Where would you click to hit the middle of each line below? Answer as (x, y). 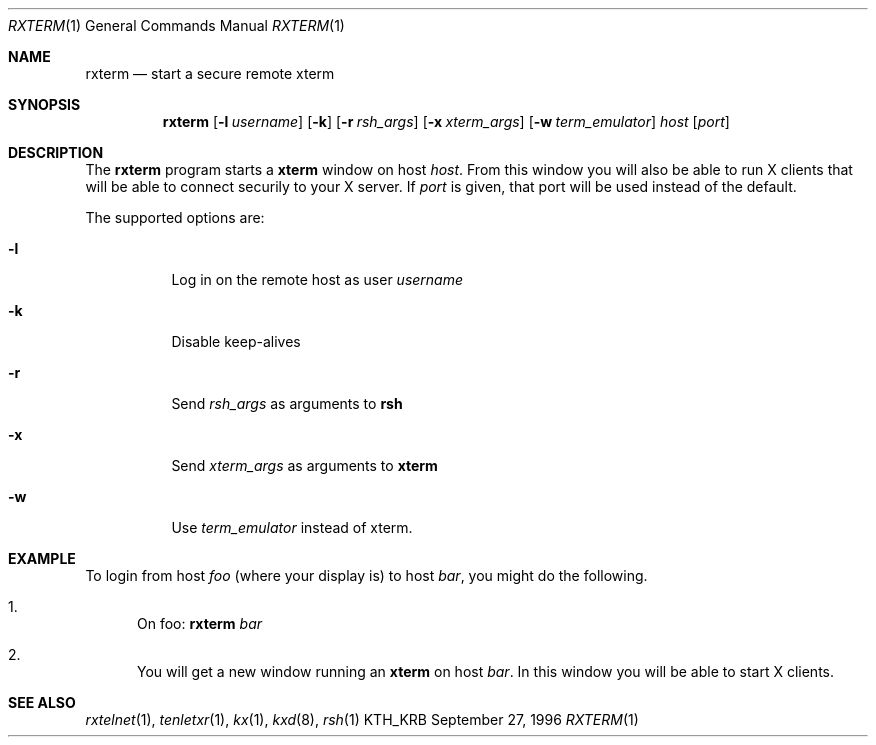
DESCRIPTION (56, 152)
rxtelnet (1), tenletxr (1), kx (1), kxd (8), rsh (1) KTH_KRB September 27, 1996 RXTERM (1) (362, 719)
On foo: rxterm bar (199, 623)
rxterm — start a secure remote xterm (210, 73)
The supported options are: (175, 217)
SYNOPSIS (44, 104)
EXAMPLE (42, 558)
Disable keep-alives (236, 341)
